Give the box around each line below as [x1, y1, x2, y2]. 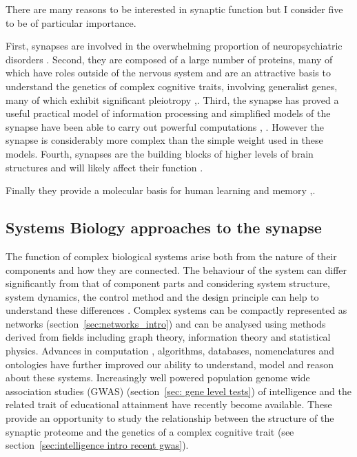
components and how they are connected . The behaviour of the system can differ [6, 262, 347, 277]
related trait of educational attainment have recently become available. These [6, 397, 332, 412]
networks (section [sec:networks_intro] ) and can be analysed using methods [6, 316, 326, 330]
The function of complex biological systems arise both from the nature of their [6, 248, 337, 263]
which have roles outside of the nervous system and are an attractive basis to [6, 65, 331, 80]
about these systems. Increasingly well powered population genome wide [6, 370, 310, 385]
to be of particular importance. [6, 15, 136, 30]
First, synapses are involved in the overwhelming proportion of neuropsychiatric [6, 39, 343, 53]
